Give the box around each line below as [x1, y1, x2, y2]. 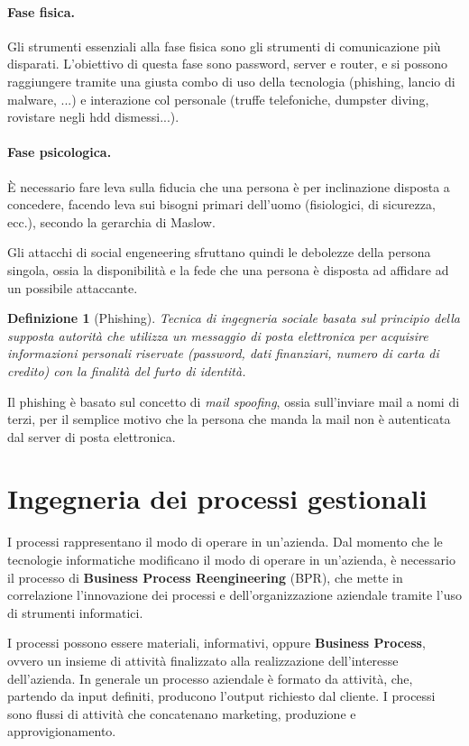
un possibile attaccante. [7, 278, 138, 297]
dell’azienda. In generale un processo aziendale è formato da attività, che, [7, 668, 413, 687]
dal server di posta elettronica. [7, 427, 176, 446]
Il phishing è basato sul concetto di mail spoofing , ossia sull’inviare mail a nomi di [7, 391, 460, 410]
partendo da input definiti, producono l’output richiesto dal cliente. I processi [7, 686, 436, 705]
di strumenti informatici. [7, 603, 143, 622]
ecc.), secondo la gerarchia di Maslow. [7, 212, 216, 231]
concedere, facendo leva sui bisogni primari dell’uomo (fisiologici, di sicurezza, [7, 195, 436, 214]
